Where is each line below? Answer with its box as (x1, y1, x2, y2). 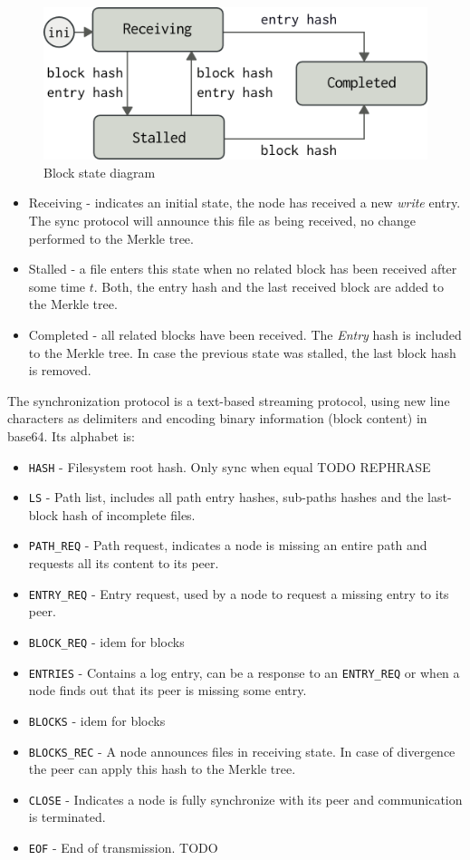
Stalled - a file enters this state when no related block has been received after (28, 259, 457, 278)
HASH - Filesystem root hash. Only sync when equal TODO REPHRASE (28, 457, 431, 476)
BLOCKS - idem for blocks (28, 710, 166, 730)
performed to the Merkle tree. (28, 228, 194, 247)
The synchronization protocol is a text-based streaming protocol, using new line (7, 391, 450, 410)
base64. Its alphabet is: (7, 426, 136, 445)
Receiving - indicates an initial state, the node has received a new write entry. (28, 193, 461, 212)
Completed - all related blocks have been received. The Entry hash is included (28, 325, 462, 343)
